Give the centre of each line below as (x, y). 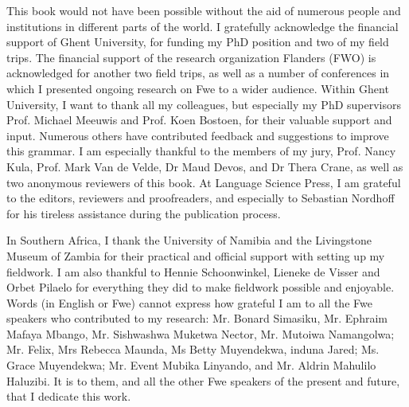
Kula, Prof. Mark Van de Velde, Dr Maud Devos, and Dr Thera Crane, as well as (205, 166)
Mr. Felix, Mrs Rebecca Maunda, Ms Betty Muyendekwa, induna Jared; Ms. (193, 349)
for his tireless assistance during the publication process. (144, 213)
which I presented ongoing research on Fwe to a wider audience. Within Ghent (198, 88)
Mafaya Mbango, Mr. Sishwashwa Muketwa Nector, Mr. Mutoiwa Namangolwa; (201, 333)
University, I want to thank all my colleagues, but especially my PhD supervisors (204, 104)
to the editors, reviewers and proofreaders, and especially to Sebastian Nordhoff (201, 198)
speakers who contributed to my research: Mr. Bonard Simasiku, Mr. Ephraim (197, 318)
